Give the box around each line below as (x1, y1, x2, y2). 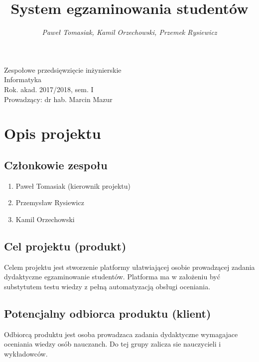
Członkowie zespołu (4, 157, 108, 172)
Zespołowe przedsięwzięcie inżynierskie (4, 64, 122, 75)
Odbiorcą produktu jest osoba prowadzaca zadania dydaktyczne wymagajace (4, 329, 238, 339)
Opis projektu (4, 123, 101, 143)
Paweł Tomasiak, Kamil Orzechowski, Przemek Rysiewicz (42, 27, 217, 37)
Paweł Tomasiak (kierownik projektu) (15, 180, 131, 191)
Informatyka (4, 74, 42, 85)
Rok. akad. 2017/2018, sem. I (4, 84, 94, 94)
